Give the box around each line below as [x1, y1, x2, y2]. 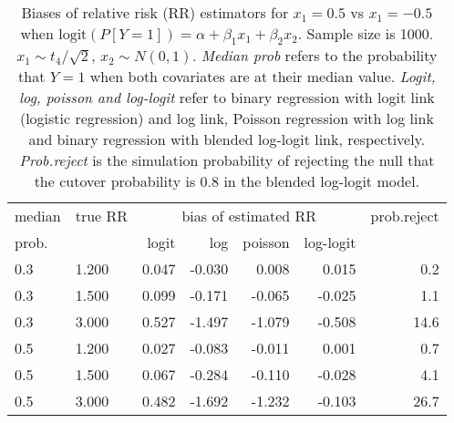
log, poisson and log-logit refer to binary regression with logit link [18, 87, 435, 108]
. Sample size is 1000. [297, 23, 434, 44]
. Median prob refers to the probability [191, 45, 438, 67]
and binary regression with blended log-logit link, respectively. [28, 129, 426, 150]
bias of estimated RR [181, 205, 317, 227]
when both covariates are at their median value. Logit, [89, 66, 436, 88]
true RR [75, 205, 129, 227]
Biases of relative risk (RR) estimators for [21, 2, 289, 23]
